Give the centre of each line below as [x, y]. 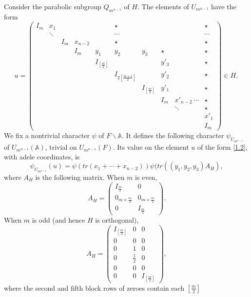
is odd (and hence [58, 220]
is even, [146, 177]
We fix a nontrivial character [47, 135]
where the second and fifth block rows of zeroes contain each [94, 288]
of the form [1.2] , [222, 147]
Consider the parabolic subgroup [53, 6]
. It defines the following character [173, 135]
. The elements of [163, 6]
